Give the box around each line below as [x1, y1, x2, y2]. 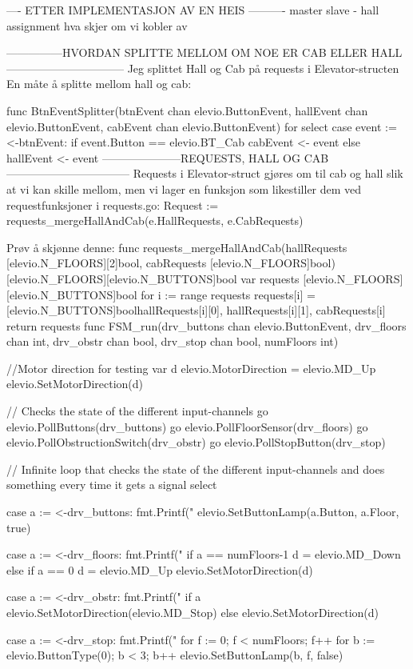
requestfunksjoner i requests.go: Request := [6, 196, 219, 213]
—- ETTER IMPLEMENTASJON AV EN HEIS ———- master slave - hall [6, 2, 379, 18]
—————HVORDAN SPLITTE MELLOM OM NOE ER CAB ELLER [6, 44, 368, 61]
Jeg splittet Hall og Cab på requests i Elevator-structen [127, 59, 399, 76]
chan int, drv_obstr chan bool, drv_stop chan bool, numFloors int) [6, 333, 339, 350]
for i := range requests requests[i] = [141, 286, 316, 302]
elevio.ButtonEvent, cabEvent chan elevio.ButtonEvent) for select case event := [6, 118, 397, 134]
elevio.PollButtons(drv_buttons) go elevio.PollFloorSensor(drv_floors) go [6, 418, 368, 435]
